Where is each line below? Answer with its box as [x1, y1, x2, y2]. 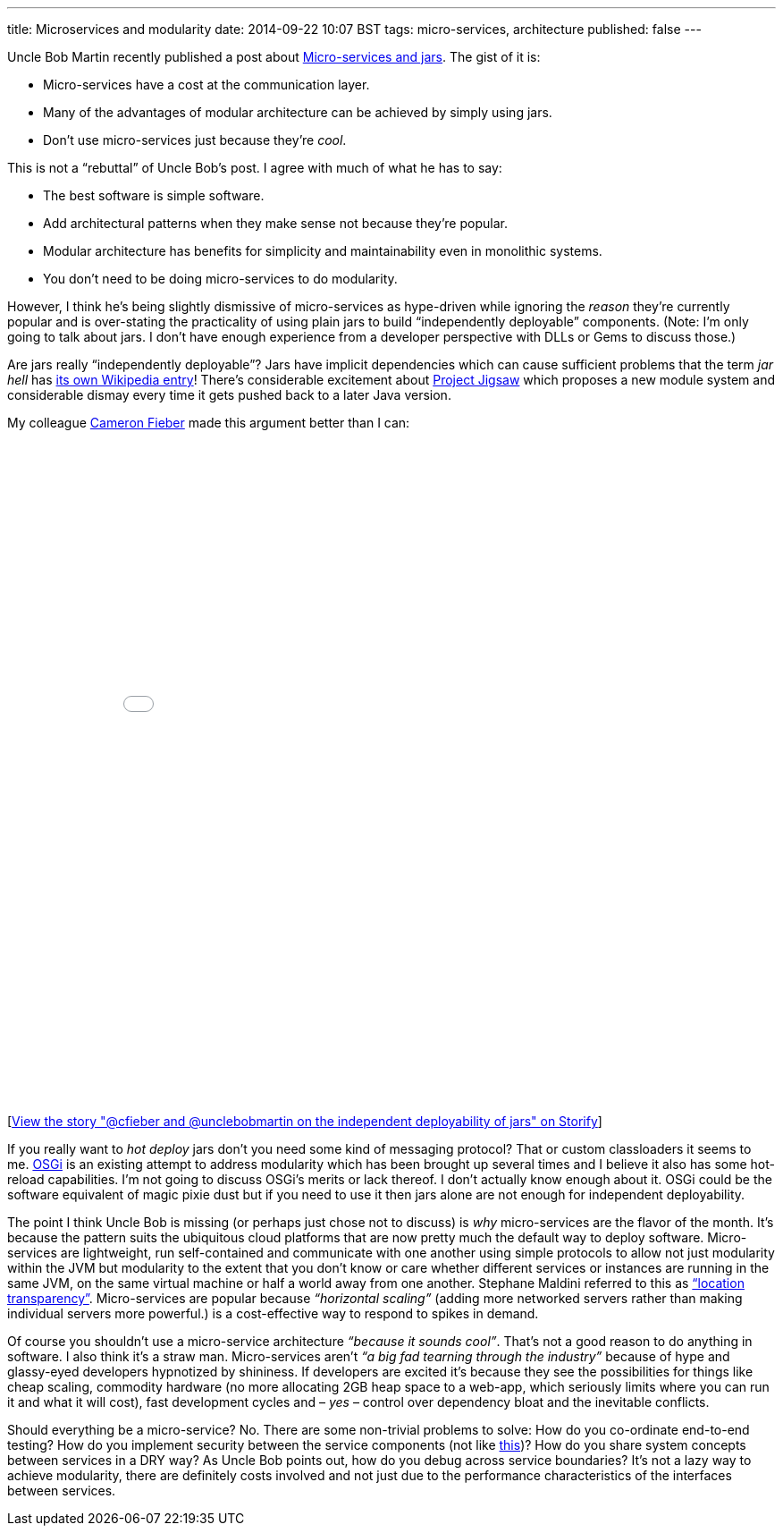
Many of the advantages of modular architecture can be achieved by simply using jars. [43, 105, 552, 120]
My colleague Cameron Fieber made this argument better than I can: [7, 415, 410, 430]
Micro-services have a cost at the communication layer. [43, 77, 370, 92]
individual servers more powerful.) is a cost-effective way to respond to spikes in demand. [7, 1306, 539, 1321]
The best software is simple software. [43, 188, 265, 203]
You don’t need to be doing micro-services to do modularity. [43, 271, 398, 286]
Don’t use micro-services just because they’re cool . [43, 132, 347, 148]
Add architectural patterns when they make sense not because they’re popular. [43, 216, 508, 231]
